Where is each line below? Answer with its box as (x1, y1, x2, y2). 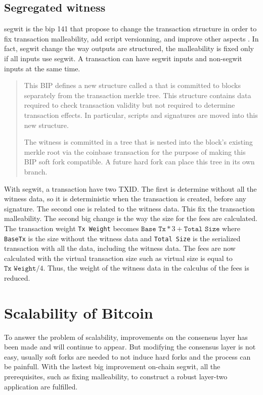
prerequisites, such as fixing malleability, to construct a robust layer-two (4, 371, 228, 382)
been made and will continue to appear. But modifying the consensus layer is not (4, 341, 256, 352)
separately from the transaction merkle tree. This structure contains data (24, 90, 251, 100)
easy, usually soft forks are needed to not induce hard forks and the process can (4, 351, 251, 362)
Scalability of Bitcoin (4, 302, 153, 323)
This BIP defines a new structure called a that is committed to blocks (24, 80, 241, 91)
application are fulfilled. (4, 381, 78, 391)
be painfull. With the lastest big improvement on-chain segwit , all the (4, 361, 221, 372)
